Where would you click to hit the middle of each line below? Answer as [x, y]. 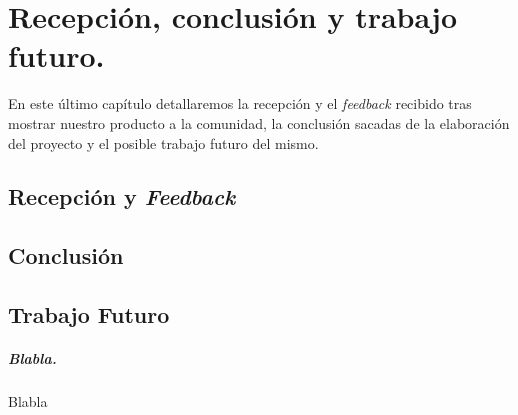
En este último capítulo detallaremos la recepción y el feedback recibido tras [240, 103]
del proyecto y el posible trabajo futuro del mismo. [163, 142]
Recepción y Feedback [122, 196]
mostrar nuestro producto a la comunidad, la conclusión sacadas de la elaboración [259, 122]
